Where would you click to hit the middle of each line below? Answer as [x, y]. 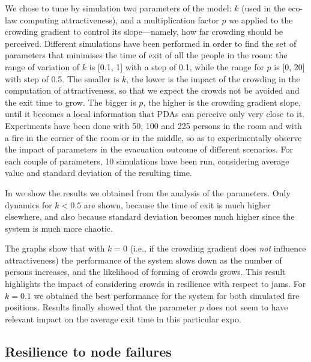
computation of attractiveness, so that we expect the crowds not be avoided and [152, 90]
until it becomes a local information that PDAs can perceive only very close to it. [155, 114]
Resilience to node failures [88, 351]
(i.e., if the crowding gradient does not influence [218, 248]
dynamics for [29, 204]
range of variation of [42, 66]
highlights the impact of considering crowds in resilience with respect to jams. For [155, 284]
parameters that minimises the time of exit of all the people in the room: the [146, 55]
